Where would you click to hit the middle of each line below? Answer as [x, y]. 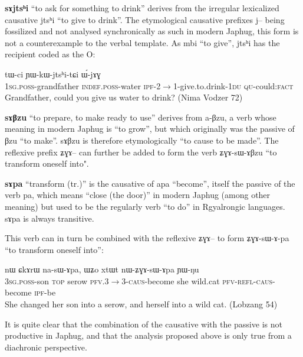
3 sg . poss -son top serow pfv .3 [57, 280]
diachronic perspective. [46, 347]
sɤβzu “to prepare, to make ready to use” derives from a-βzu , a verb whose [141, 117]
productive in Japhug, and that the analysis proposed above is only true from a [148, 335]
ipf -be [45, 292]
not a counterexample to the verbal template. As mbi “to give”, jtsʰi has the [142, 42]
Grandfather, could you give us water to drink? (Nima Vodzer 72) [124, 97]
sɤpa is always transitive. [50, 218]
